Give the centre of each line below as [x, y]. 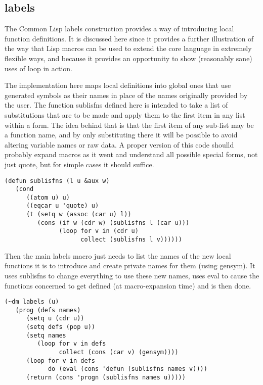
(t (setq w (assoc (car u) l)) [79, 214]
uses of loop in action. [38, 68]
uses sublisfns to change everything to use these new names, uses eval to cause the [132, 275]
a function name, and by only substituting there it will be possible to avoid [121, 135]
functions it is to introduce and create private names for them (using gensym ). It [130, 266]
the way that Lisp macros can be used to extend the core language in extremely [128, 48]
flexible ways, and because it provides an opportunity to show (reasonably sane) [128, 58]
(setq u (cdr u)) [55, 319]
